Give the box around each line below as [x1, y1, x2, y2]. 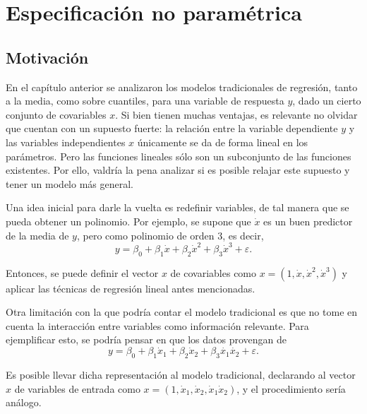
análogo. [6, 395, 42, 410]
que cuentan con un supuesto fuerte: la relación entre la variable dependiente [6, 121, 338, 136]
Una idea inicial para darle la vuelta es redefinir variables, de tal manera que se [6, 200, 349, 215]
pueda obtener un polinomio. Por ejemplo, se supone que [6, 213, 251, 228]
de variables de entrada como [14, 381, 140, 396]
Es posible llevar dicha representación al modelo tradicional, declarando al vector [6, 367, 356, 382]
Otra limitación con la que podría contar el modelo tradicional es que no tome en [6, 304, 358, 319]
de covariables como [170, 265, 257, 280]
